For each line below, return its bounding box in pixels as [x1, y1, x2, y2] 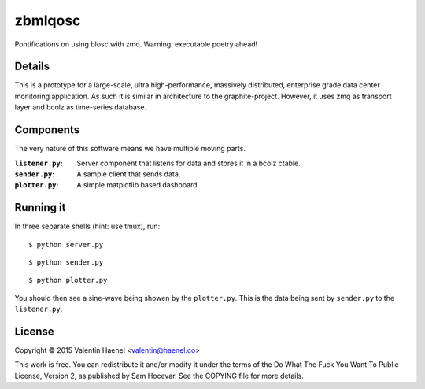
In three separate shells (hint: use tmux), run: [14, 221, 161, 232]
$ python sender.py [28, 258, 104, 267]
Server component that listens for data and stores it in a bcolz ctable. [76, 158, 301, 168]
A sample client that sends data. [76, 169, 181, 179]
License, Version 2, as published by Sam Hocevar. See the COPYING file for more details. [14, 371, 305, 380]
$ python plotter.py [28, 276, 108, 285]
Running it [14, 201, 66, 214]
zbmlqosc [14, 12, 81, 29]
